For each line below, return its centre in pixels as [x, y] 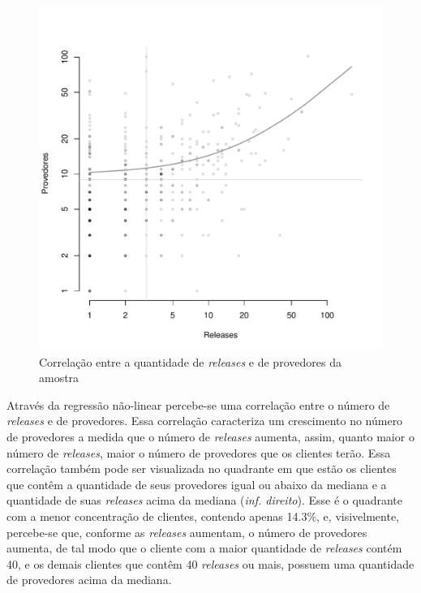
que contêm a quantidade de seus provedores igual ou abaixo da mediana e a [197, 484]
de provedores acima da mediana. [89, 580]
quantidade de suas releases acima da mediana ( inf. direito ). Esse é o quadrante [204, 500]
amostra [59, 378]
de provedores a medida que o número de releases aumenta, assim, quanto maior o [210, 436]
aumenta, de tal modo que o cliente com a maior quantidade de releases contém [204, 548]
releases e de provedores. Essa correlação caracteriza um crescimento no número [205, 421]
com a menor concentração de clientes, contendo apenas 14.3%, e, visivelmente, [203, 516]
